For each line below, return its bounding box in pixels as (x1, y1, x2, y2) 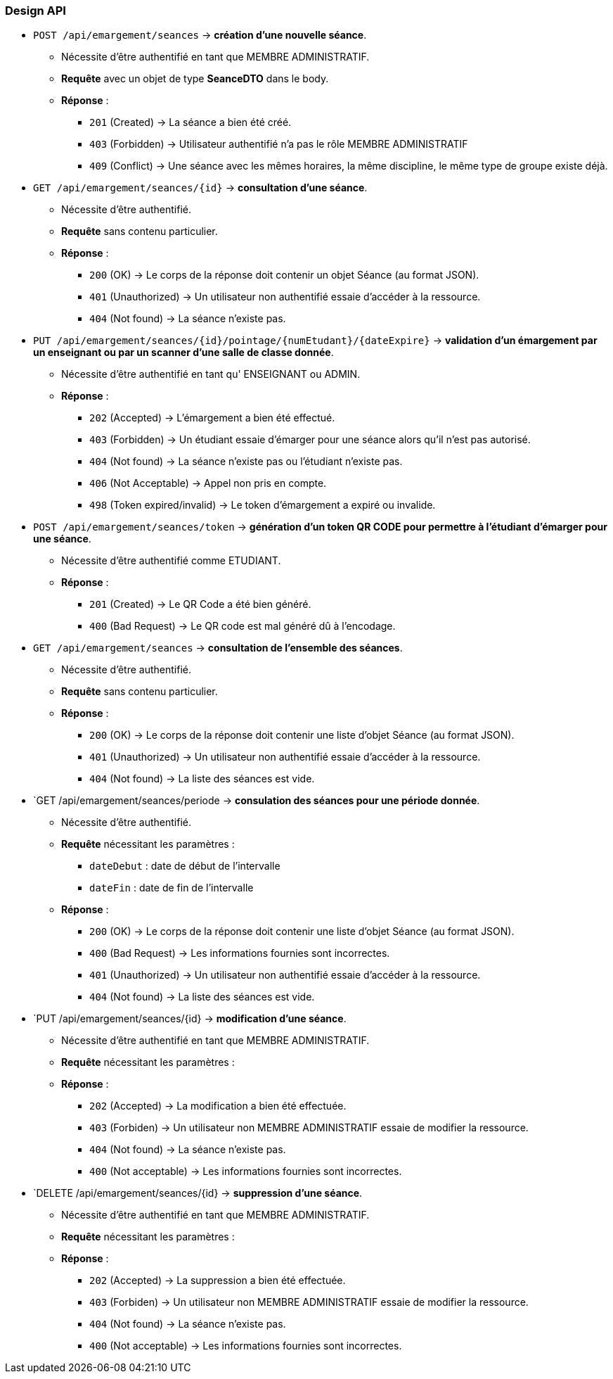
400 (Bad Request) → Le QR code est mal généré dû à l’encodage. (89, 620, 396, 633)
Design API (5, 4, 66, 18)
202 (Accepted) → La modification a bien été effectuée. (89, 1100, 347, 1112)
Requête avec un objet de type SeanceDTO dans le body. (61, 72, 329, 85)
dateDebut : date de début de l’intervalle (89, 860, 280, 872)
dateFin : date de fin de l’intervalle (89, 882, 254, 894)
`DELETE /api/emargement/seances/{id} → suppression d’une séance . (33, 1187, 363, 1200)
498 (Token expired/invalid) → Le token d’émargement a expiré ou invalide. (89, 499, 436, 511)
